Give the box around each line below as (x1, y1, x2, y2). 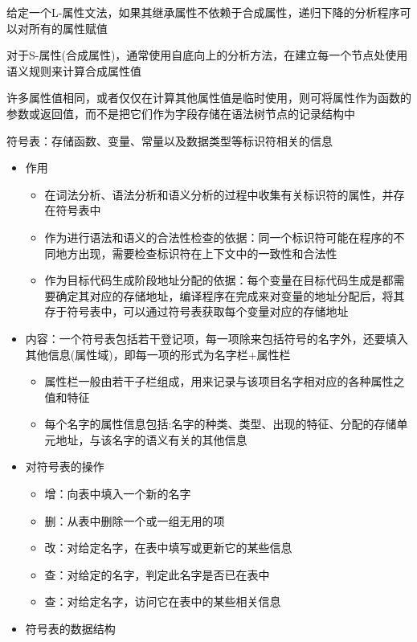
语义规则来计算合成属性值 (6, 62, 141, 79)
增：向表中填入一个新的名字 (44, 485, 191, 502)
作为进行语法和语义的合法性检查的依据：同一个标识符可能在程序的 (44, 228, 394, 245)
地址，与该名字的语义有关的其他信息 (55, 431, 247, 448)
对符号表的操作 (25, 458, 104, 475)
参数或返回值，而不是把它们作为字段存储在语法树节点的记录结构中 (6, 104, 355, 121)
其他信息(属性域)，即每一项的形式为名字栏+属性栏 (25, 346, 291, 362)
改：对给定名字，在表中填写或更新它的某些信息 (44, 539, 292, 556)
